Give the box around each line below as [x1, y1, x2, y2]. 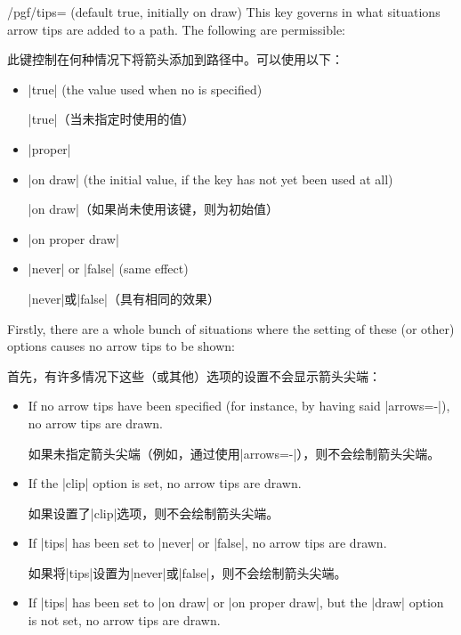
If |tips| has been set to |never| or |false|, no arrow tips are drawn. [28, 533, 387, 552]
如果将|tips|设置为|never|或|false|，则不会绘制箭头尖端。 [28, 563, 347, 582]
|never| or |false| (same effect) [28, 259, 189, 278]
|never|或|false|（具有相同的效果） [28, 289, 220, 307]
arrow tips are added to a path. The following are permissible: [7, 20, 345, 38]
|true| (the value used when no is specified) [28, 79, 263, 98]
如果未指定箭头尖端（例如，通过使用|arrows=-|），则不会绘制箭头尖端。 [28, 444, 441, 462]
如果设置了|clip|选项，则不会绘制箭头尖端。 [28, 503, 279, 522]
